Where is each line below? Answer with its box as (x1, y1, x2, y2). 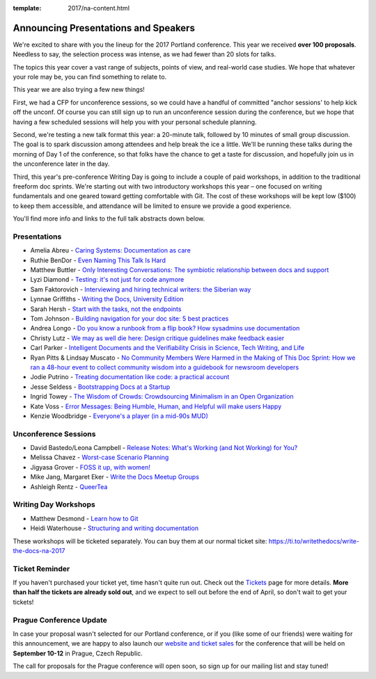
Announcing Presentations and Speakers (13, 22, 195, 34)
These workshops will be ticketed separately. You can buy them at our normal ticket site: (13, 536, 267, 545)
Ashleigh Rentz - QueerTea (30, 482, 108, 490)
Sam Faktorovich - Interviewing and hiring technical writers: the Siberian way (30, 285, 251, 294)
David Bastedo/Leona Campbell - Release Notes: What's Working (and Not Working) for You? (30, 444, 298, 452)
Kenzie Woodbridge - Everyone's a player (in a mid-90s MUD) (30, 411, 209, 420)
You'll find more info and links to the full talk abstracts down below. (13, 214, 205, 223)
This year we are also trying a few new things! (13, 86, 146, 94)
